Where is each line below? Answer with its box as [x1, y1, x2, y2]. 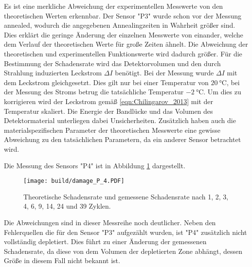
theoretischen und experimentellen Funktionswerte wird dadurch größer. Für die [4, 48, 242, 58]
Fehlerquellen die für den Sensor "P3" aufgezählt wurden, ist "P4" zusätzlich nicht [4, 227, 247, 237]
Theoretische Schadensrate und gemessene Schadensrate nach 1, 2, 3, [23, 191, 229, 201]
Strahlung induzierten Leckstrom [4, 68, 102, 78]
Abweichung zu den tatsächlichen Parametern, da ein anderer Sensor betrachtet [4, 134, 241, 144]
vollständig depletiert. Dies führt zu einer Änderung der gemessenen [4, 236, 207, 247]
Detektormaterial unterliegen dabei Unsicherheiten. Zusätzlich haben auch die [4, 115, 236, 125]
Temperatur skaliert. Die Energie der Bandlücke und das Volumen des [4, 106, 213, 116]
